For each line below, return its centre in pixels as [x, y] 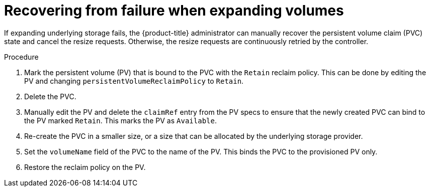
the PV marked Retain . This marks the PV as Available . [120, 120]
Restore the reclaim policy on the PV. [85, 167]
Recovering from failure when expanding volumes [174, 11]
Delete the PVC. [50, 96]
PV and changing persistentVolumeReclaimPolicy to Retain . [134, 81]
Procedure [21, 57]
